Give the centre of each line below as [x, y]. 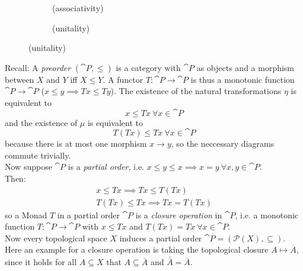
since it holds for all [41, 262]
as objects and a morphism [245, 67]
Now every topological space [56, 238]
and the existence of [41, 122]
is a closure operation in [179, 214]
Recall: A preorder [38, 67]
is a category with [148, 67]
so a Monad [26, 214]
